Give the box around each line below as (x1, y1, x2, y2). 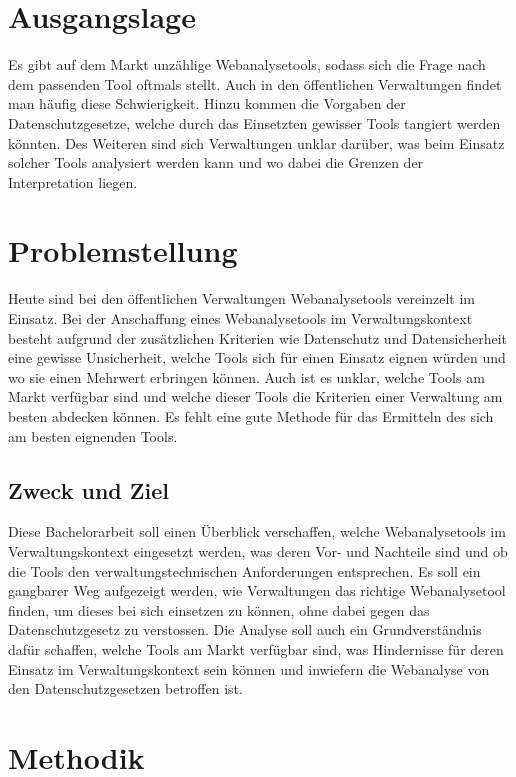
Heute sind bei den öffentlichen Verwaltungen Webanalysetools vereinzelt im (8, 288, 475, 309)
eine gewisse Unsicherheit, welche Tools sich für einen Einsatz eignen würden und (8, 347, 506, 368)
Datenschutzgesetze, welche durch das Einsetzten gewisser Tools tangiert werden (8, 112, 501, 133)
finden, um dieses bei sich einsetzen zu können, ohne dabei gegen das (8, 599, 430, 620)
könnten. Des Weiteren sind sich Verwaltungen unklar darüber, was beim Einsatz (8, 132, 505, 153)
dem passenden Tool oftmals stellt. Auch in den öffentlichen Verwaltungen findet (8, 73, 502, 94)
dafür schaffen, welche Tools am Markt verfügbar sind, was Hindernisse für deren (8, 638, 504, 659)
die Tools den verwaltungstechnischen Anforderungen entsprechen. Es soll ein (8, 560, 481, 581)
